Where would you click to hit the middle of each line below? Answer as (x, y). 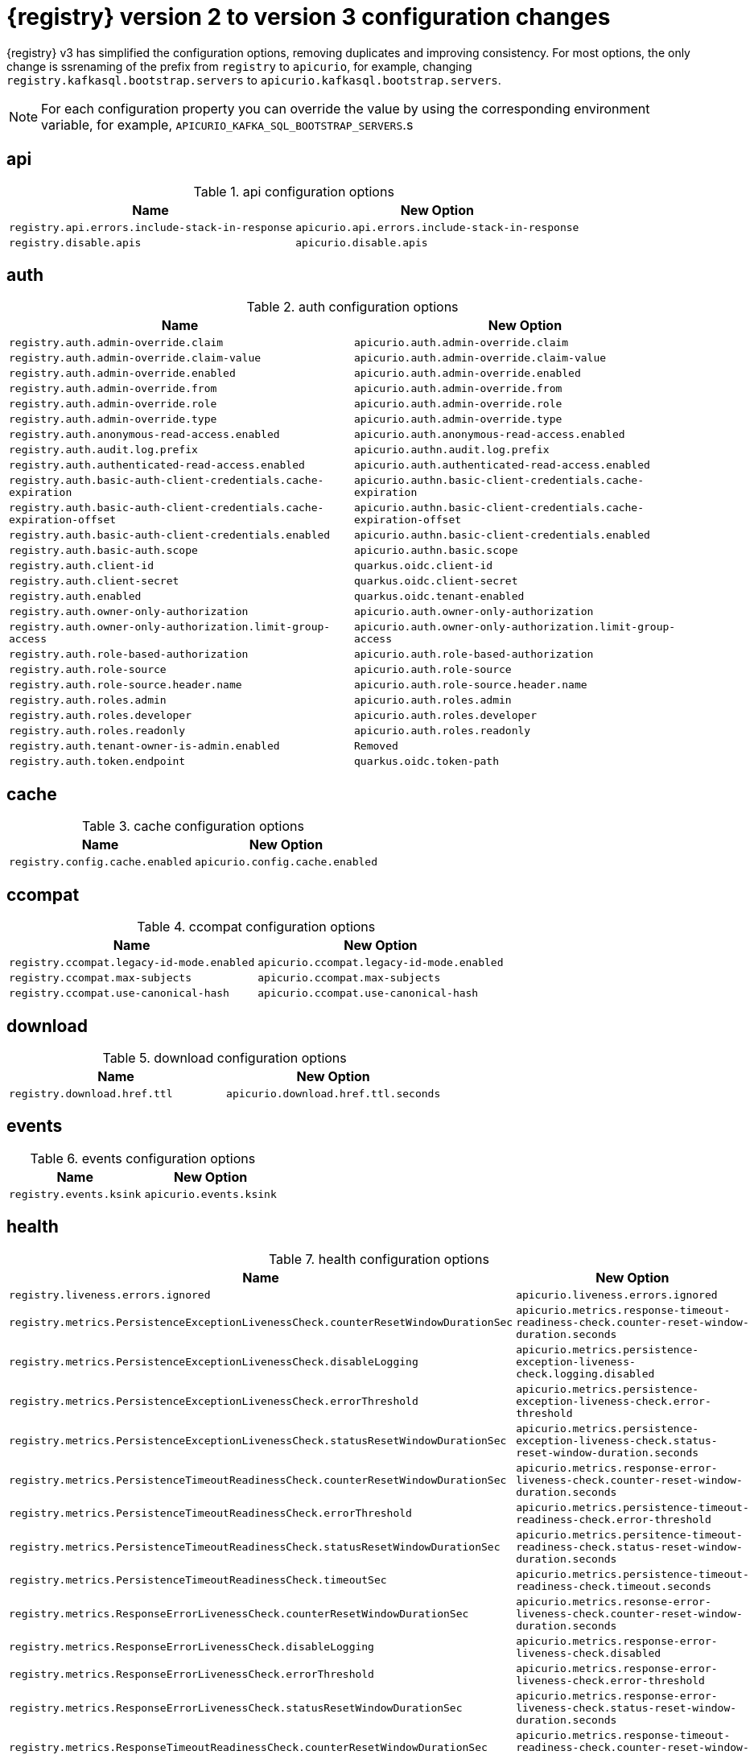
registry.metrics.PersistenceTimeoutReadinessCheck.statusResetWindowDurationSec (255, 1546)
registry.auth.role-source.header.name (126, 685)
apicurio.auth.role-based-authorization (474, 655)
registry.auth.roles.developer (100, 716)
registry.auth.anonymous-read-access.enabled (144, 435)
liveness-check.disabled (589, 1653)
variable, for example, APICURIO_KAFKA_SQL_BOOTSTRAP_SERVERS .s (227, 124)
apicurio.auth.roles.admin (433, 700)
